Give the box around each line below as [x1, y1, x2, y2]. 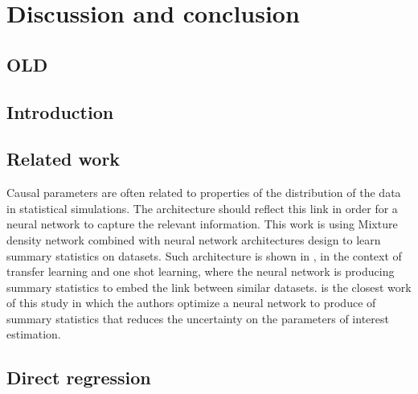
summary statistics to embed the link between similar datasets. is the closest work [6, 278, 412, 295]
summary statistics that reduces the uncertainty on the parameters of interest [6, 310, 389, 326]
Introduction [6, 99, 114, 124]
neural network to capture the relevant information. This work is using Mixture [6, 215, 398, 232]
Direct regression [6, 365, 151, 390]
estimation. [6, 326, 61, 343]
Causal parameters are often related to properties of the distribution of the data [6, 184, 401, 201]
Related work [6, 146, 121, 171]
